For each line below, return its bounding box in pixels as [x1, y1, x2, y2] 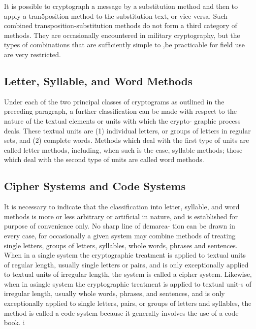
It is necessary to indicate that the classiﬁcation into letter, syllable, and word [4, 201, 240, 212]
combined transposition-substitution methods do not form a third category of [4, 20, 237, 31]
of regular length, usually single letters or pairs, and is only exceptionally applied [4, 259, 249, 269]
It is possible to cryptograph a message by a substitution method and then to [4, 1, 238, 11]
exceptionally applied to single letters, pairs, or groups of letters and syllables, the [4, 298, 252, 308]
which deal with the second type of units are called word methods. [4, 154, 204, 164]
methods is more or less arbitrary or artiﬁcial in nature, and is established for [4, 211, 238, 221]
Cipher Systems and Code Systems [4, 178, 186, 194]
